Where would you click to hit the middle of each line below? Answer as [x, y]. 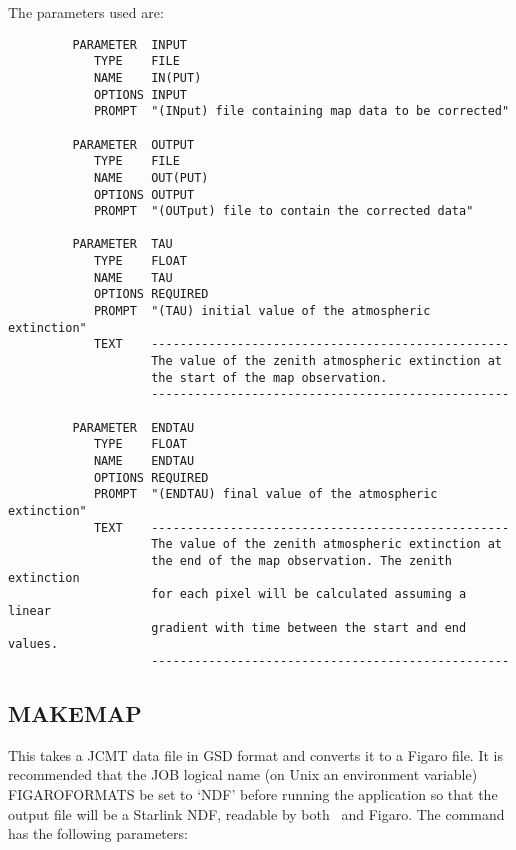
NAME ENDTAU [144, 461]
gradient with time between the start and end [309, 627]
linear [29, 610]
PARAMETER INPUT [129, 44]
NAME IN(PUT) [147, 77]
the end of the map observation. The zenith [301, 560]
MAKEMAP [75, 712]
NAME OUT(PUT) [151, 177]
